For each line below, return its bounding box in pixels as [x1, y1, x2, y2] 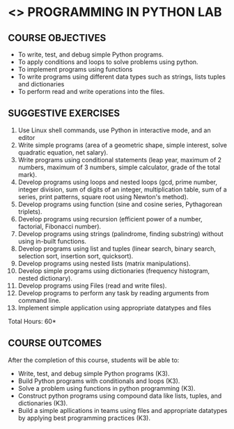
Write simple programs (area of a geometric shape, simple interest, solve [17, 141, 227, 149]
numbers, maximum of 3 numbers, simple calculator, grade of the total [17, 163, 220, 171]
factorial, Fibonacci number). [17, 222, 102, 231]
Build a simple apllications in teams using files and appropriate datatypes [17, 406, 228, 414]
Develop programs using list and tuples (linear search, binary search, [17, 244, 217, 253]
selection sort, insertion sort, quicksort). [17, 251, 134, 260]
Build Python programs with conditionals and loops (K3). [17, 377, 180, 385]
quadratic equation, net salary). [17, 148, 109, 157]
